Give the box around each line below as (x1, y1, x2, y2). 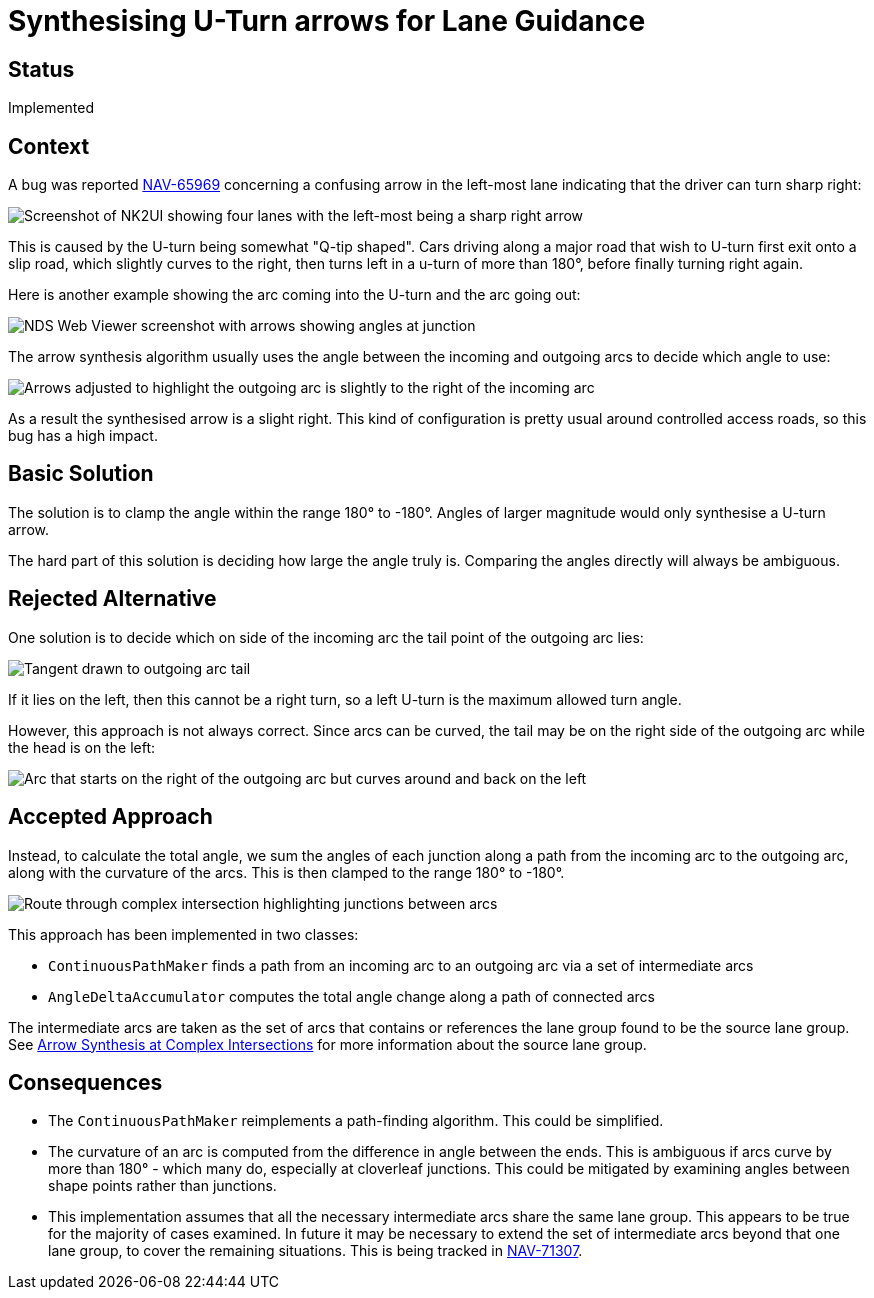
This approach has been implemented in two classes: (8, 925, 359, 943)
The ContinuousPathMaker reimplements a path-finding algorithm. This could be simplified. (48, 1112, 664, 1130)
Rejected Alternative (8, 586, 217, 612)
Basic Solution (8, 461, 154, 487)
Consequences (8, 1069, 163, 1095)
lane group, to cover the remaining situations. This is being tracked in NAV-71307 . (48, 1242, 583, 1260)
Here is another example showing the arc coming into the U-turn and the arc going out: (8, 286, 581, 304)
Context (8, 133, 90, 159)
